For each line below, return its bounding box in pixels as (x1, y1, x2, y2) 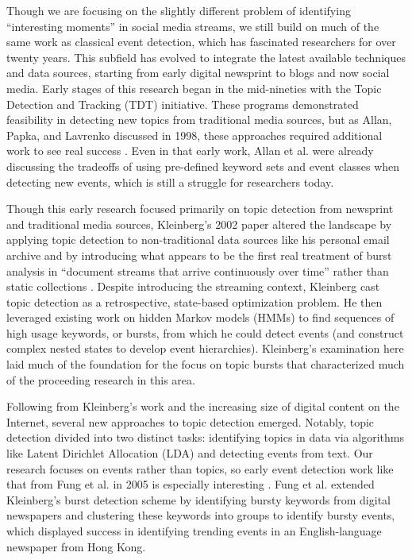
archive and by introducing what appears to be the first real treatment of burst (6, 246, 392, 263)
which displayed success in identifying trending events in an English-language (6, 523, 382, 539)
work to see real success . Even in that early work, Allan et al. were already (6, 142, 374, 159)
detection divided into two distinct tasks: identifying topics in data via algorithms (6, 429, 404, 446)
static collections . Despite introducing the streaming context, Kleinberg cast (6, 278, 380, 295)
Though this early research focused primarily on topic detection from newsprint (6, 200, 394, 217)
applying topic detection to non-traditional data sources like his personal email (6, 231, 390, 248)
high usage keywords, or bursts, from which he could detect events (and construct (6, 324, 404, 341)
